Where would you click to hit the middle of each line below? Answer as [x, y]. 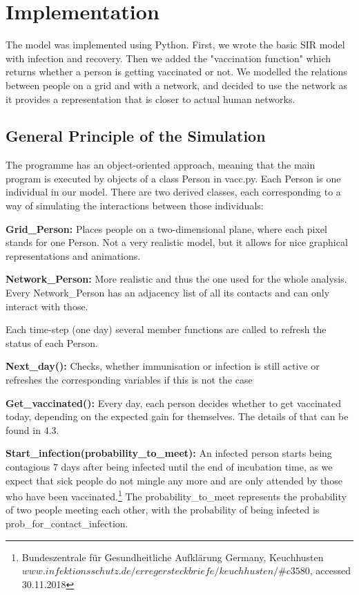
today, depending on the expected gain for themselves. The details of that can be [177, 416]
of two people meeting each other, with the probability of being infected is [163, 510]
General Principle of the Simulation [136, 136]
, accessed [330, 570]
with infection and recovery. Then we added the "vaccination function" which [168, 58]
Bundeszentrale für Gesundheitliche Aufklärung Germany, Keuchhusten [173, 557]
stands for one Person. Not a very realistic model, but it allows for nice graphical [177, 242]
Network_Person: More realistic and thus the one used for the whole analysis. [176, 279]
